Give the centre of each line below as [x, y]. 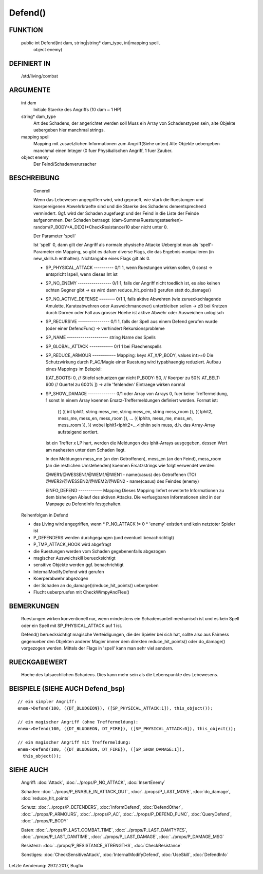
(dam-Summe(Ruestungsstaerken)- [147, 220]
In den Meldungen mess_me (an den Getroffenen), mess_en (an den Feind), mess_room [133, 458]
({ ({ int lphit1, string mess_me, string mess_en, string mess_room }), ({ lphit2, [135, 411]
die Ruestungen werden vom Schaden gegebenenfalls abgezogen [100, 551]
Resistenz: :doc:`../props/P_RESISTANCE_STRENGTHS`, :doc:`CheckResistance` [102, 846]
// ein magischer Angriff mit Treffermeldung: [74, 742]
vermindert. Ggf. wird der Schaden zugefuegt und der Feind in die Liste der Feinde [116, 213]
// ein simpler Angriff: [47, 701]
